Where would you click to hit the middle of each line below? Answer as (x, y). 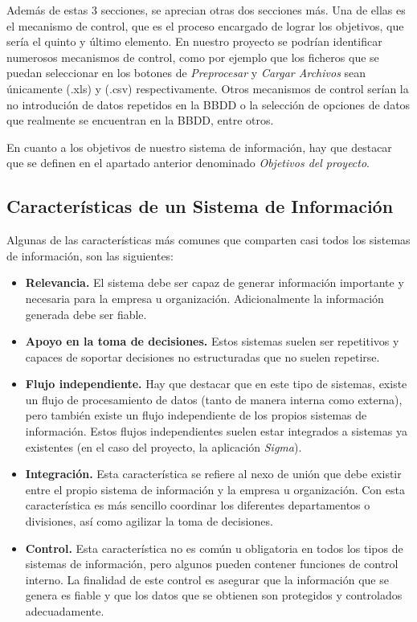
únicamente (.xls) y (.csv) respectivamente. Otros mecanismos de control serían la (208, 88)
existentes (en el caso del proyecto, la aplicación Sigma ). (164, 446)
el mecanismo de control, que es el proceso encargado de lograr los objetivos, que (205, 25)
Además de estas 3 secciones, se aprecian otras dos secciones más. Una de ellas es (206, 10)
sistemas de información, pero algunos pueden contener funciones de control (212, 564)
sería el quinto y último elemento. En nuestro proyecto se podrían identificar (194, 41)
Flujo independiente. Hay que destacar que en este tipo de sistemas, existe (216, 384)
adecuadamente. (65, 611)
